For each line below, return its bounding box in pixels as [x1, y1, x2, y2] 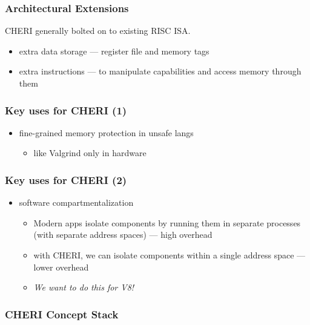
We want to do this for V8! [33, 281, 134, 294]
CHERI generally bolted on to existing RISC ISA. [5, 24, 191, 37]
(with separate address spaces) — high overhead [33, 228, 213, 241]
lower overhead [33, 260, 89, 273]
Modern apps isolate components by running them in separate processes [33, 216, 301, 229]
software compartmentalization [19, 196, 134, 209]
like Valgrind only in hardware [33, 146, 147, 159]
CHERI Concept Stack [5, 306, 119, 321]
